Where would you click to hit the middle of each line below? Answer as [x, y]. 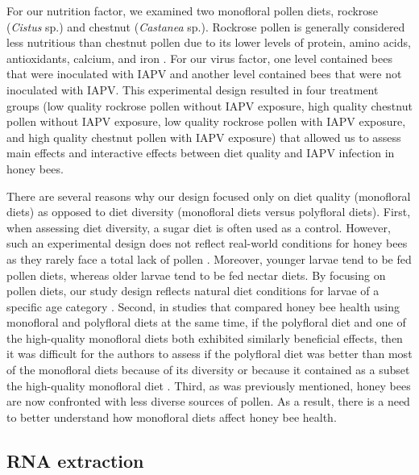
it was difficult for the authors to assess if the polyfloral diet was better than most [209, 354]
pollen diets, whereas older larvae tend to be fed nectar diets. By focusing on [196, 275]
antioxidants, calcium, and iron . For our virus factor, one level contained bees [199, 58]
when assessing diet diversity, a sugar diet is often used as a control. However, [199, 227]
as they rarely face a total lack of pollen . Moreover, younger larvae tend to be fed [209, 258]
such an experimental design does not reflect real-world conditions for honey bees [207, 243]
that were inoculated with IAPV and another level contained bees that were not [204, 74]
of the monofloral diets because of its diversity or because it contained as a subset [208, 370]
